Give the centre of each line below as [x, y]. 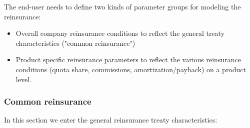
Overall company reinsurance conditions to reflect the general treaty [120, 33]
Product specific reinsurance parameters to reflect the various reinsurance [128, 60]
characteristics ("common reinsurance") [75, 43]
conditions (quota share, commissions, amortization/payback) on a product [131, 69]
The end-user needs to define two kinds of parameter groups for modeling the [122, 6]
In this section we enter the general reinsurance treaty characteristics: [111, 120]
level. [23, 79]
